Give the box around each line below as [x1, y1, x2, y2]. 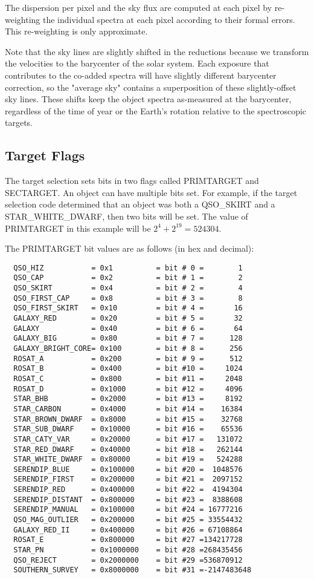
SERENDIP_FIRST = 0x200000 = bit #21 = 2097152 [13, 475, 243, 484]
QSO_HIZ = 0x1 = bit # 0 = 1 [13, 263, 243, 272]
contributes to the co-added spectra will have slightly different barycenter [5, 68, 277, 81]
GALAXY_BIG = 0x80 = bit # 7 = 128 [13, 334, 243, 343]
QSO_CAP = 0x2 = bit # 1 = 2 [13, 273, 243, 283]
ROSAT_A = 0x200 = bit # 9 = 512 [13, 354, 243, 363]
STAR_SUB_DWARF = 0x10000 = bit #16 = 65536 [13, 425, 243, 434]
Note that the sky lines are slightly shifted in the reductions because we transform [5, 45, 309, 57]
